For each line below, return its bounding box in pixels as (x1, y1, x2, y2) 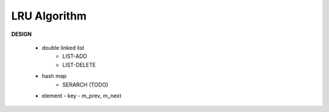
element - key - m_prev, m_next (41, 92, 122, 99)
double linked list (41, 44, 85, 51)
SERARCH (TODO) (62, 81, 108, 88)
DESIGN (11, 30, 32, 38)
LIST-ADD (62, 52, 88, 60)
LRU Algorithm (11, 9, 87, 23)
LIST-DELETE (62, 61, 96, 68)
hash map (41, 72, 67, 80)
